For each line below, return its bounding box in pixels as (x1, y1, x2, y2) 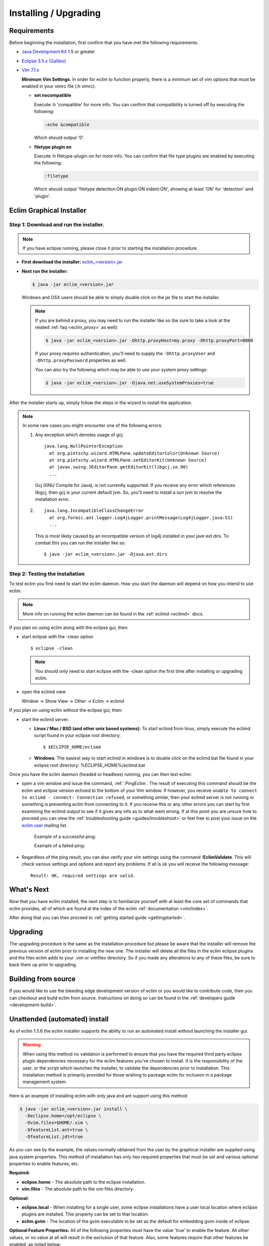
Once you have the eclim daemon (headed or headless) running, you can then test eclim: (9, 771, 192, 777)
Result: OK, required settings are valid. (30, 873, 136, 878)
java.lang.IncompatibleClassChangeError (44, 508, 144, 513)
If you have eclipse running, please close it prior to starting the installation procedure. (22, 245, 198, 251)
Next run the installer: (21, 268, 68, 274)
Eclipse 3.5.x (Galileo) (21, 58, 67, 64)
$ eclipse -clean (30, 645, 73, 651)
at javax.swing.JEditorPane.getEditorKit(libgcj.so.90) (49, 464, 189, 470)
